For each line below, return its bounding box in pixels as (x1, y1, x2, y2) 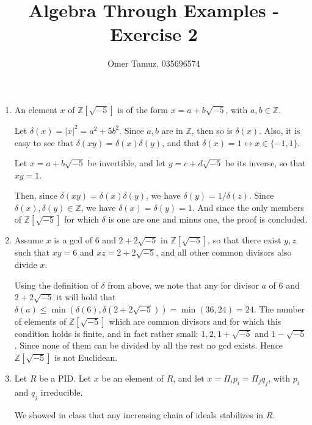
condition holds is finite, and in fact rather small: (14, 327, 198, 339)
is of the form (117, 103, 168, 116)
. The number (253, 302, 305, 315)
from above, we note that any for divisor (107, 278, 259, 291)
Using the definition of (14, 278, 98, 291)
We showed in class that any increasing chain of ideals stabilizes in (14, 408, 264, 421)
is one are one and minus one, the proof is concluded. (108, 213, 308, 226)
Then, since (14, 189, 57, 202)
